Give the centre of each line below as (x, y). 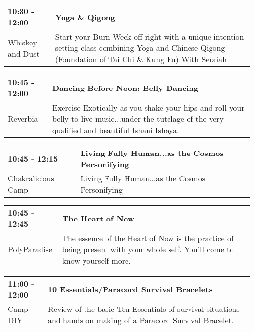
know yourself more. (96, 260)
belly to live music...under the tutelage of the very (138, 119)
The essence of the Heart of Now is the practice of (148, 238)
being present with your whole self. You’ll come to (148, 249)
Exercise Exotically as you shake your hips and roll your (148, 107)
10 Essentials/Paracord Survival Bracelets (130, 289)
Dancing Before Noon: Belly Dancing (125, 88)
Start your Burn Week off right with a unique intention (149, 36)
